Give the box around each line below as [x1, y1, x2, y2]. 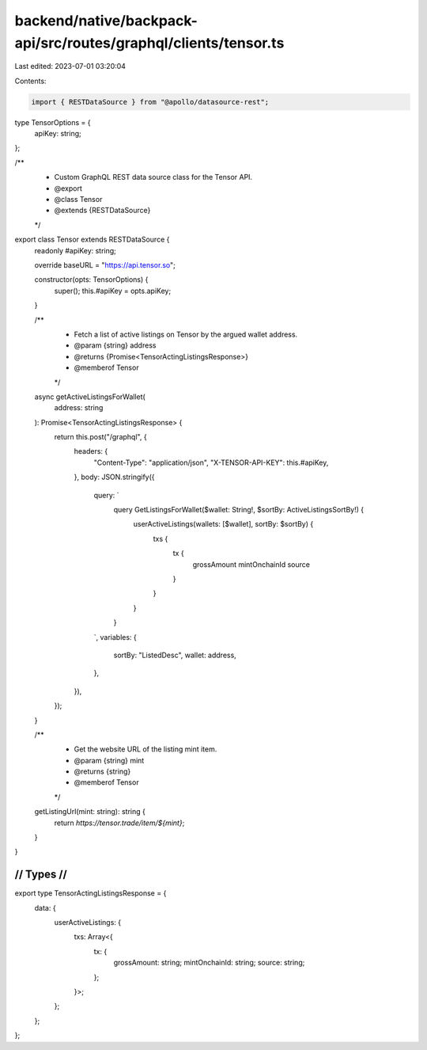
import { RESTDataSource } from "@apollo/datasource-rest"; [31, 97, 270, 106]
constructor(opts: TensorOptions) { [34, 275, 149, 284]
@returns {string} [74, 767, 131, 776]
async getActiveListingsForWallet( [34, 392, 145, 401]
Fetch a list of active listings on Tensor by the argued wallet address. [74, 329, 298, 339]
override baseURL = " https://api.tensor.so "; [34, 261, 176, 269]
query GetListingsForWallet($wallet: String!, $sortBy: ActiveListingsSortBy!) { [113, 505, 365, 515]
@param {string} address [74, 340, 157, 350]
